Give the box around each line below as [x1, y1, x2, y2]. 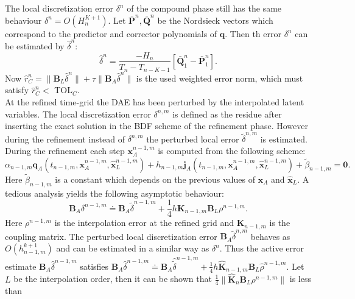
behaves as [250, 230, 290, 242]
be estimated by [5, 39, 65, 52]
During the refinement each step [5, 144, 125, 157]
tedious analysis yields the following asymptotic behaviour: [5, 186, 224, 199]
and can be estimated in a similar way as [56, 242, 209, 255]
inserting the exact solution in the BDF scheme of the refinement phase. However [5, 119, 308, 132]
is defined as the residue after [172, 107, 282, 120]
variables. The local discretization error [5, 107, 151, 120]
